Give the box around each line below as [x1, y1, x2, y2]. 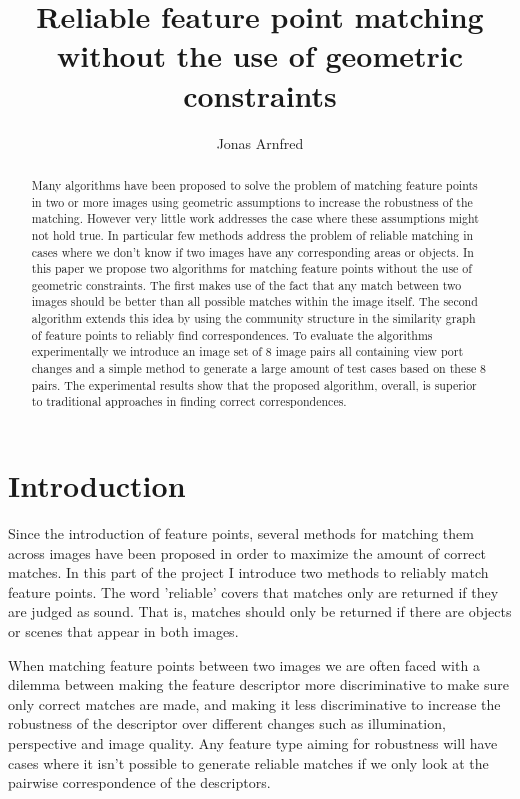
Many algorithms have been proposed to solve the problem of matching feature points [31, 176, 478, 193]
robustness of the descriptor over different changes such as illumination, [8, 713, 446, 734]
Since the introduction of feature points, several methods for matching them [8, 523, 474, 544]
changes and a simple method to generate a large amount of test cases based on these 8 [31, 360, 487, 377]
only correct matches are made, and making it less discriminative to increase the [8, 693, 501, 714]
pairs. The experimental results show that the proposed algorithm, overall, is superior [31, 376, 477, 393]
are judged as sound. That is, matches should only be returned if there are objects [8, 601, 512, 622]
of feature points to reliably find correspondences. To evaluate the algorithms [31, 326, 433, 343]
